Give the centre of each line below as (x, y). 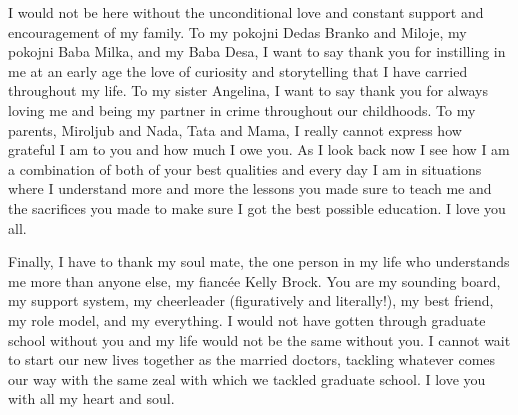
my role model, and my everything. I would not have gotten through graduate (247, 319)
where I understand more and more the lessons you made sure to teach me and (250, 188)
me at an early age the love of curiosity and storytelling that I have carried (238, 70)
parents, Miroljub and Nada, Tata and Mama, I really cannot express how (235, 129)
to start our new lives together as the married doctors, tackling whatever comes (252, 359)
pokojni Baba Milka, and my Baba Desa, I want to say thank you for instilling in (257, 51)
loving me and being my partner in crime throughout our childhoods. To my (242, 109)
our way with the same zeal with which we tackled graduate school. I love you (247, 378)
